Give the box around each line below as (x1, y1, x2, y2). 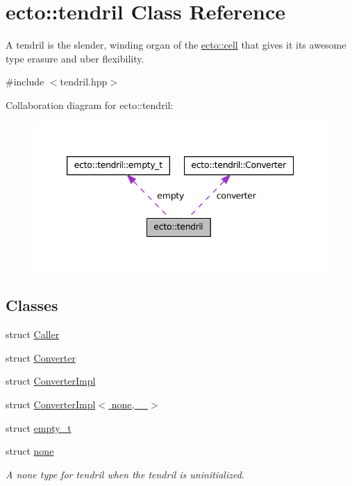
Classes (6, 294, 58, 316)
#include (6, 74, 44, 89)
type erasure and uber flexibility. (6, 51, 144, 65)
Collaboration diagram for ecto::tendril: (6, 97, 174, 112)
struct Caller (6, 327, 60, 342)
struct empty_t (6, 420, 72, 435)
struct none (6, 444, 54, 458)
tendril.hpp (60, 74, 108, 89)
